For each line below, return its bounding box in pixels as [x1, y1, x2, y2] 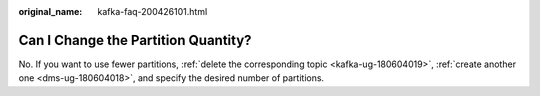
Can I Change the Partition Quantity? [18, 31, 252, 49]
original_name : [18, 6, 83, 17]
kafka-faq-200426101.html [97, 6, 208, 17]
